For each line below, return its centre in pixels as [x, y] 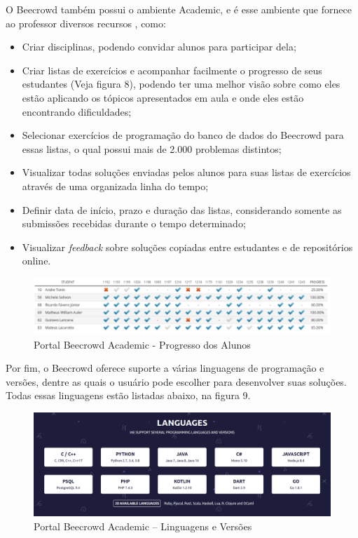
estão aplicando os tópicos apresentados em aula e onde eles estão [163, 97]
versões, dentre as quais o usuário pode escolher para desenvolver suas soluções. [176, 381]
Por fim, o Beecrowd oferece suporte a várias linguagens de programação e [165, 368]
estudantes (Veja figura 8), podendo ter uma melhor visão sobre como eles [181, 84]
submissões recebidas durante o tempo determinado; [134, 223]
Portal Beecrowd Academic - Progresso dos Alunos [142, 344]
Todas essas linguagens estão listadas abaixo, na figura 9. [128, 395]
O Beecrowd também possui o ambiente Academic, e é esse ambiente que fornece [179, 9]
